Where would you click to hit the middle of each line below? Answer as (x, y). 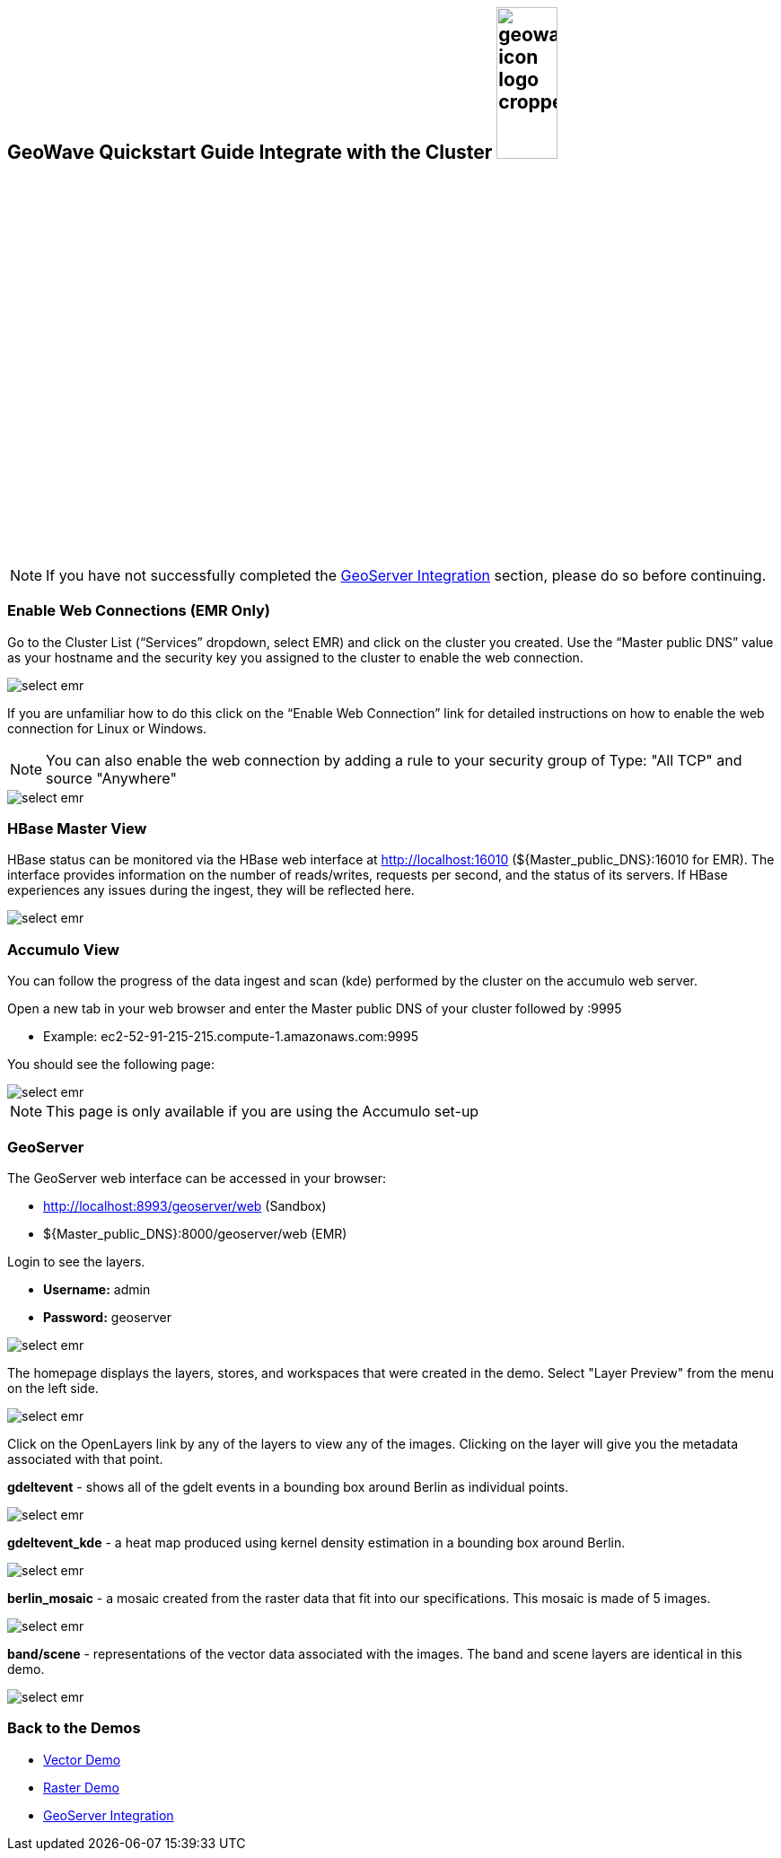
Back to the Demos (74, 1728)
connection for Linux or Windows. (107, 728)
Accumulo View (63, 949)
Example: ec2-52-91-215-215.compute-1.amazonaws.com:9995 (231, 1037)
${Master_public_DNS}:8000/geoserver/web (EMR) (195, 1233)
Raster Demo (81, 1787)
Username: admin (97, 1289)
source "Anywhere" (111, 778)
